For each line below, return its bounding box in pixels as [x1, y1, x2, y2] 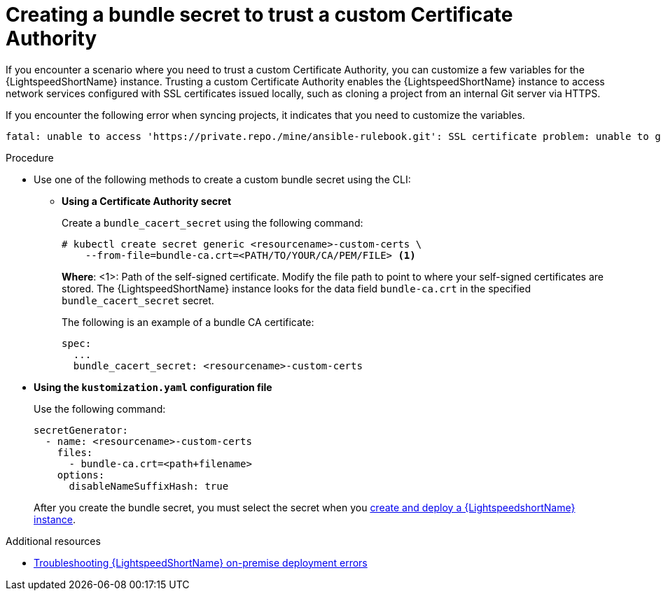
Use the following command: [34, 402, 166, 415]
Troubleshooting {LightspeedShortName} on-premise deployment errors [34, 556, 368, 569]
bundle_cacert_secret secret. [62, 294, 214, 306]
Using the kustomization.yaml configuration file [34, 381, 272, 393]
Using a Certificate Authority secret [62, 194, 232, 207]
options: [57, 469, 105, 481]
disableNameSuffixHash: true [69, 480, 229, 492]
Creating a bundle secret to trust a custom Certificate [6, 3, 513, 27]
